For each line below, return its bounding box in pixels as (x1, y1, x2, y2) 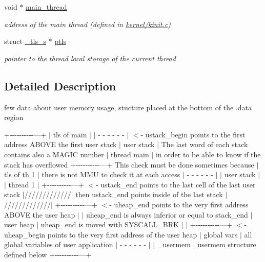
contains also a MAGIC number (4, 149, 104, 159)
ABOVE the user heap (4, 209, 75, 220)
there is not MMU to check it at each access (42, 169, 180, 180)
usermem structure (197, 239, 256, 250)
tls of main (53, 129, 87, 139)
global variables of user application (4, 239, 113, 250)
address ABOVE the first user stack (4, 139, 117, 150)
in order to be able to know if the (155, 149, 261, 159)
